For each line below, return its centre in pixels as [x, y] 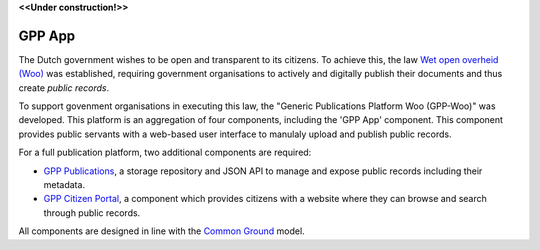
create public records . [64, 87]
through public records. [92, 212]
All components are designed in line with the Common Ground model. [161, 231]
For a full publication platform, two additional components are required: [165, 152]
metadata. [64, 185]
